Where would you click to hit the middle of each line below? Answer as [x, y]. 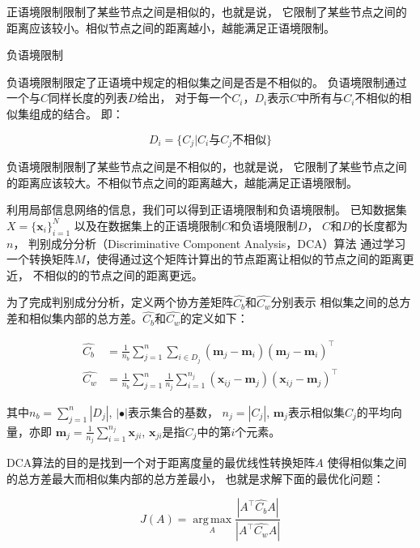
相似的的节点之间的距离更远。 [123, 274]
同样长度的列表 [89, 98]
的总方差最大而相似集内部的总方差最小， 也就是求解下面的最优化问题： [195, 478]
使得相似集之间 [367, 462]
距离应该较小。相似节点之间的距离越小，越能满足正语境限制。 [171, 27]
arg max [212, 519]
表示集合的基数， [173, 411]
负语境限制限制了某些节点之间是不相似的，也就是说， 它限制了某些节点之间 [207, 167]
